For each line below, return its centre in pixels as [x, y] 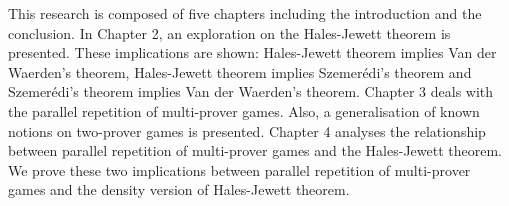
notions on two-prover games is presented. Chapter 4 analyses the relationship [247, 130]
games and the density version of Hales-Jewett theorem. [179, 189]
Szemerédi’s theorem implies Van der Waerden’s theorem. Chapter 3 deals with [251, 91]
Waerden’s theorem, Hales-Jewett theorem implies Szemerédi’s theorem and [240, 71]
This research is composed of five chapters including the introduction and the [245, 13]
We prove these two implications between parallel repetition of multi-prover [239, 169]
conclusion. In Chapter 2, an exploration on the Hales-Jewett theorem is [229, 32]
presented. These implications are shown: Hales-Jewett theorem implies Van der [252, 52]
